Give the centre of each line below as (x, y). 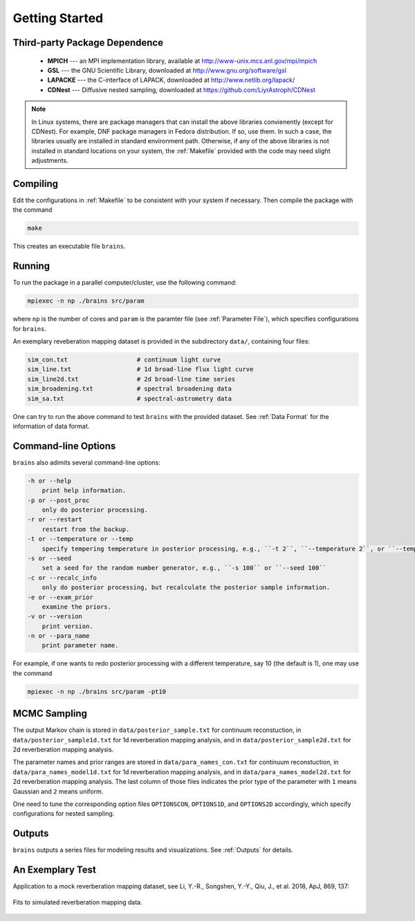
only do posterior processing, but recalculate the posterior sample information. (186, 588)
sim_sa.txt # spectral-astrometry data (129, 399)
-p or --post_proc (58, 500)
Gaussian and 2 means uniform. (58, 791)
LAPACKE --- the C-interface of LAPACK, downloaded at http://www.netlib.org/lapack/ (171, 80)
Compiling (36, 184)
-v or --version (55, 617)
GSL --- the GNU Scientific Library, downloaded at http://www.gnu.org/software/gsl (167, 70)
